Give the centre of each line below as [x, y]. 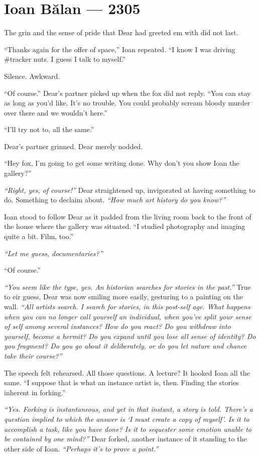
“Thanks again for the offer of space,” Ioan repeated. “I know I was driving [120, 49]
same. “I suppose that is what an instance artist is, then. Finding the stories [121, 382]
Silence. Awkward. [32, 76]
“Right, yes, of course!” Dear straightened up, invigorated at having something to [130, 190]
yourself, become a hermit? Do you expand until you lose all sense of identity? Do [130, 336]
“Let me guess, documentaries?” [53, 253]
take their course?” [33, 355]
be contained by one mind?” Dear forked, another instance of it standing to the [125, 439]
